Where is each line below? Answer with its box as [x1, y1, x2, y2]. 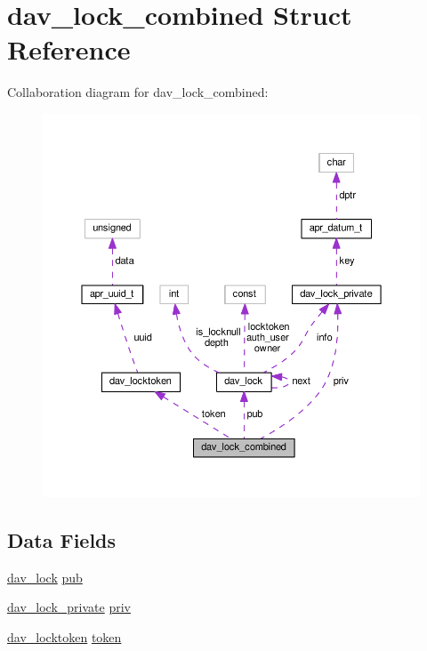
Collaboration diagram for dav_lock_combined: [7, 83, 269, 101]
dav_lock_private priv [7, 598, 131, 616]
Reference [7, 31, 131, 68]
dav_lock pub [7, 567, 83, 586]
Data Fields [7, 526, 117, 553]
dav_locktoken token [7, 627, 122, 646]
